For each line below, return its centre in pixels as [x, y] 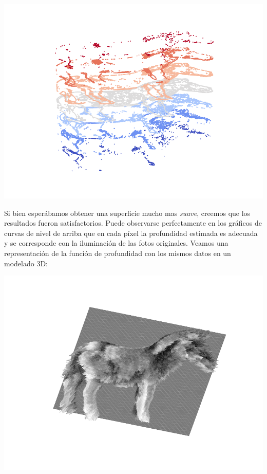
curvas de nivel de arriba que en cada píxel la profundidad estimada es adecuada [131, 233]
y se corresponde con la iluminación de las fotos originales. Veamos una [116, 243]
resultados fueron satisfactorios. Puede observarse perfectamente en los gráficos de [133, 223]
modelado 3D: [26, 263]
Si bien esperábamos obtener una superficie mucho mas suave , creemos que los [127, 213]
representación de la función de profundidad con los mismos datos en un [118, 253]
